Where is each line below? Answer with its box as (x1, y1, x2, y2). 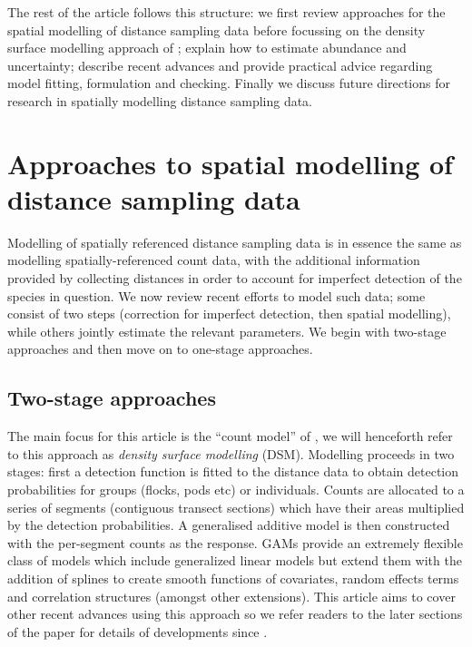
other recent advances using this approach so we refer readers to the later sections (7, 604, 463, 623)
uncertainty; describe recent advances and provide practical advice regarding (7, 55, 433, 74)
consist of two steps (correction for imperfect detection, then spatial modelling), (7, 304, 451, 323)
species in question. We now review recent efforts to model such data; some (7, 286, 426, 305)
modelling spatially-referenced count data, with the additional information (7, 250, 420, 270)
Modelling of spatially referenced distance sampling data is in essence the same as (7, 232, 462, 251)
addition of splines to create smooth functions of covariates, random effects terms (7, 568, 459, 587)
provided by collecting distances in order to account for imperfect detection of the (7, 269, 462, 288)
